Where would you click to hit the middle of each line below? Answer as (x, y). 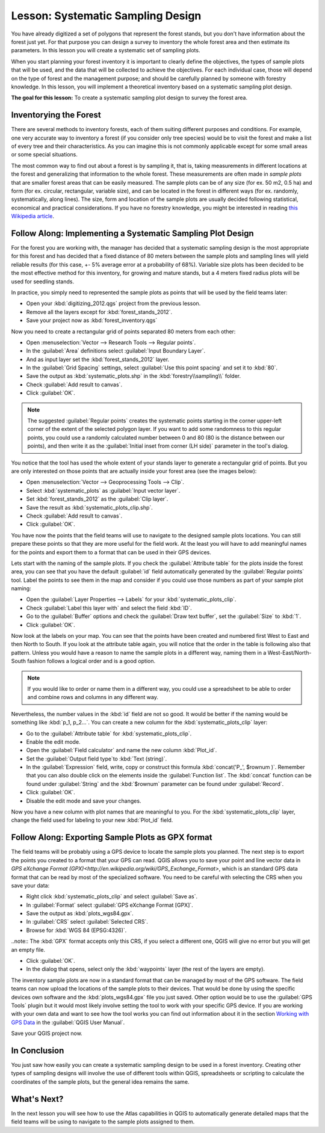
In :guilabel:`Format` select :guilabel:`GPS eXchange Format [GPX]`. (110, 905)
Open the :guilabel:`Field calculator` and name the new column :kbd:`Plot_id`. (122, 750)
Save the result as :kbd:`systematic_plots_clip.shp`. (89, 507)
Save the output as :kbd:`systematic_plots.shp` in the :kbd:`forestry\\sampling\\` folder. (134, 376)
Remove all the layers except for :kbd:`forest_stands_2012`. (99, 312)
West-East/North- (289, 652)
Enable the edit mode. (53, 742)
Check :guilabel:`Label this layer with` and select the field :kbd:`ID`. (109, 608)
